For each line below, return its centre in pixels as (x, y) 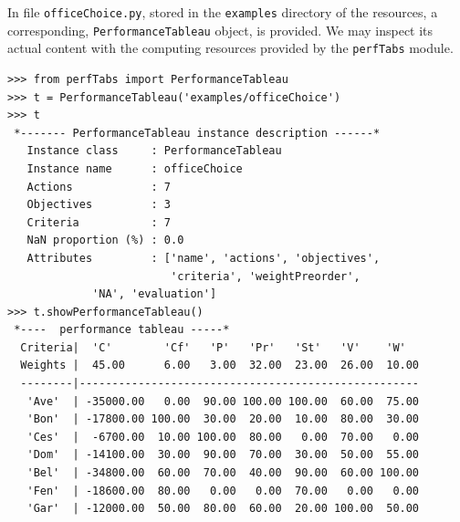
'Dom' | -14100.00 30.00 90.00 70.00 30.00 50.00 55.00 (223, 455)
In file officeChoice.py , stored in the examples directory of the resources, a (223, 12)
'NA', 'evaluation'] (155, 294)
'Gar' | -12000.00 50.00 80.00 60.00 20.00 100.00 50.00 (223, 509)
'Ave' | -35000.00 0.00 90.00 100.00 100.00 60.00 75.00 (223, 401)
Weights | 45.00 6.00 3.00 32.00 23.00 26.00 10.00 (220, 365)
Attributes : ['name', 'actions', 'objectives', (204, 258)
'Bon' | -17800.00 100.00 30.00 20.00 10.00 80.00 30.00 (223, 419)
